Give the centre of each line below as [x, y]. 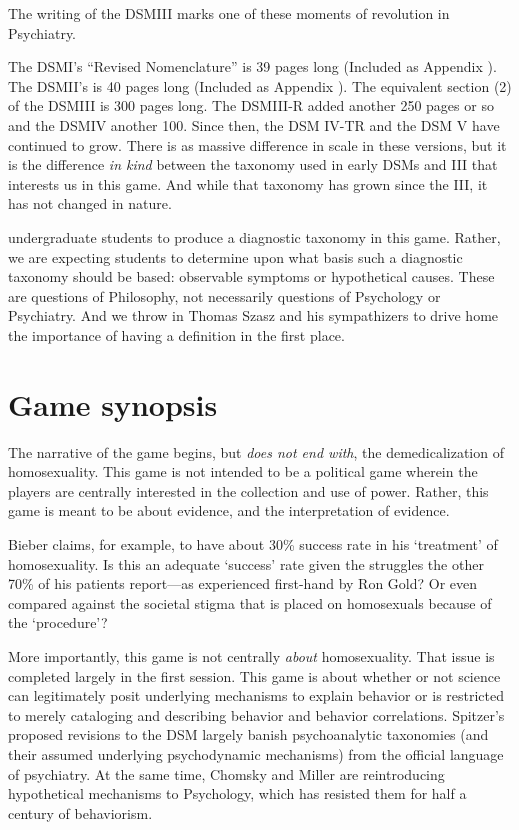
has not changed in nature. [90, 203]
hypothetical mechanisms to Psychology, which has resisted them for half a [237, 793]
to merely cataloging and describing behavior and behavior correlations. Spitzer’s [256, 714]
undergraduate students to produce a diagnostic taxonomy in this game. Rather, [254, 236]
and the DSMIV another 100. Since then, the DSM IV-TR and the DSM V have [254, 124]
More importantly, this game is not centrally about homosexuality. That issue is [251, 655]
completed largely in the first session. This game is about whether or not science [254, 675]
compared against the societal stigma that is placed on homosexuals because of [250, 602]
